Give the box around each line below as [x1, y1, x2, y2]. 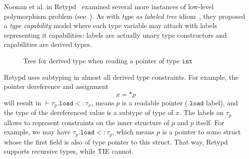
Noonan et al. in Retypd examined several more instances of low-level [4, 1, 214, 11]
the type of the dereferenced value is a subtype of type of [4, 107, 173, 117]
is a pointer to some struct [162, 127, 241, 137]
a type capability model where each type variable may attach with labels [4, 20, 217, 30]
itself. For [196, 117, 224, 127]
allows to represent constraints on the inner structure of [4, 117, 170, 127]
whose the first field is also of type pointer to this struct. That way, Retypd [4, 136, 228, 146]
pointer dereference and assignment [4, 81, 109, 91]
